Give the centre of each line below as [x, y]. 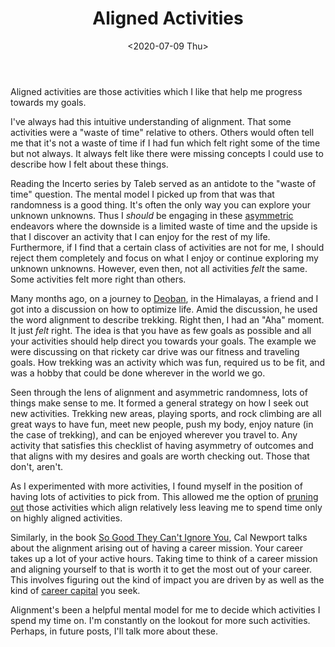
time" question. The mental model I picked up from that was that [142, 194]
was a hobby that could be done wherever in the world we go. [138, 373]
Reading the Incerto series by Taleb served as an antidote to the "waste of [163, 183]
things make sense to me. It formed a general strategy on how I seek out [159, 403]
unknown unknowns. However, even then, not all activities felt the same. [159, 268]
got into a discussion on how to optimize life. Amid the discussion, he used [164, 309]
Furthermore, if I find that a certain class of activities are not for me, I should [167, 247]
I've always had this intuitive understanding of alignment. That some [151, 121]
